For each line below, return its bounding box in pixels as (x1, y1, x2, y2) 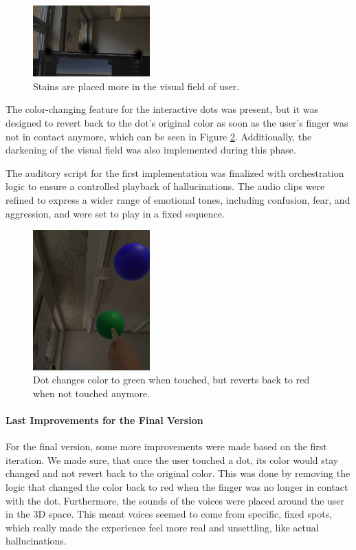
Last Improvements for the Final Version (5, 413, 203, 427)
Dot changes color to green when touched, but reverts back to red (33, 372, 310, 387)
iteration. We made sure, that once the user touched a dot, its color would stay (5, 452, 339, 467)
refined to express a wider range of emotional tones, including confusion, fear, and (5, 192, 351, 207)
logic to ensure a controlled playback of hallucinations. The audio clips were (5, 179, 325, 193)
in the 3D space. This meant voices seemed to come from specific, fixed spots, (5, 507, 333, 521)
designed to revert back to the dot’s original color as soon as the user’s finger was (5, 116, 348, 130)
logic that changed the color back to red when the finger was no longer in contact (5, 479, 348, 494)
